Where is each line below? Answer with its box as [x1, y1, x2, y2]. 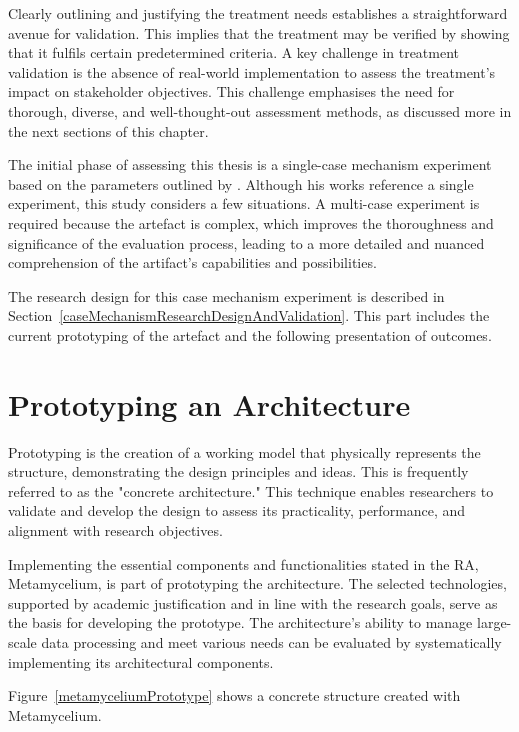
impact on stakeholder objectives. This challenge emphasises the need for [8, 81, 455, 102]
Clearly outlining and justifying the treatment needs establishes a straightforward [8, 3, 508, 23]
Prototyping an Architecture [8, 383, 411, 424]
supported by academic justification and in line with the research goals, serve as [8, 592, 498, 613]
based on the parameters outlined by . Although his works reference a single [8, 173, 474, 194]
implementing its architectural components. [8, 651, 274, 672]
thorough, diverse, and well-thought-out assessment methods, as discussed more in [8, 100, 512, 121]
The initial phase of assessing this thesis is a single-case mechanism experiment [8, 154, 492, 175]
